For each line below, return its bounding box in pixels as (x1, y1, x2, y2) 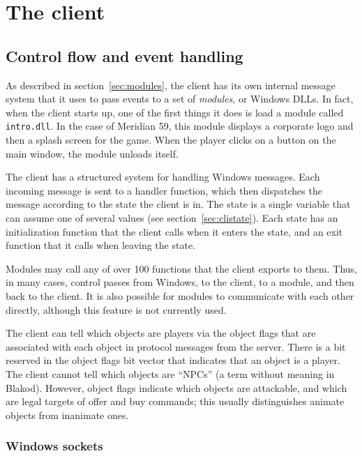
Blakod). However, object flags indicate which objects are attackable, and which (6, 380, 347, 395)
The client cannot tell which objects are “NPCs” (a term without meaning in (6, 366, 335, 381)
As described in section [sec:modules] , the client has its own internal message (6, 77, 335, 92)
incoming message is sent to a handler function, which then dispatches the (6, 183, 322, 197)
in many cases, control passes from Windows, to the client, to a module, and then (6, 275, 354, 289)
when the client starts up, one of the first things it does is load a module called (6, 105, 344, 119)
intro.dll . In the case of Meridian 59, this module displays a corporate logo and (6, 119, 354, 133)
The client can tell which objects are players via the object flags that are (6, 326, 316, 340)
